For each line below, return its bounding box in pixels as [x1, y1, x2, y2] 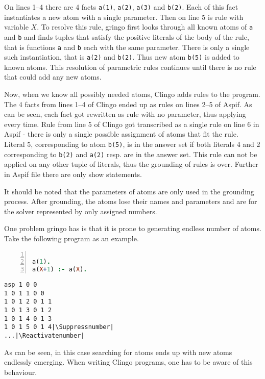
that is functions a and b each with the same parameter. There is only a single [4, 41, 250, 52]
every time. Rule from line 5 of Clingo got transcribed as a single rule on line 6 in [4, 118, 259, 129]
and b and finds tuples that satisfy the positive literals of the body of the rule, [4, 31, 249, 42]
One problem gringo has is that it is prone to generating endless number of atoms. [4, 223, 261, 234]
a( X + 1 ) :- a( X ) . [32, 266, 87, 273]
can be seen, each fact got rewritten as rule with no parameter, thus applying [4, 109, 246, 119]
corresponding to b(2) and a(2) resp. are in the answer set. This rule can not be [4, 148, 257, 159]
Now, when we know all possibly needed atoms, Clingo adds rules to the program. [4, 89, 260, 99]
